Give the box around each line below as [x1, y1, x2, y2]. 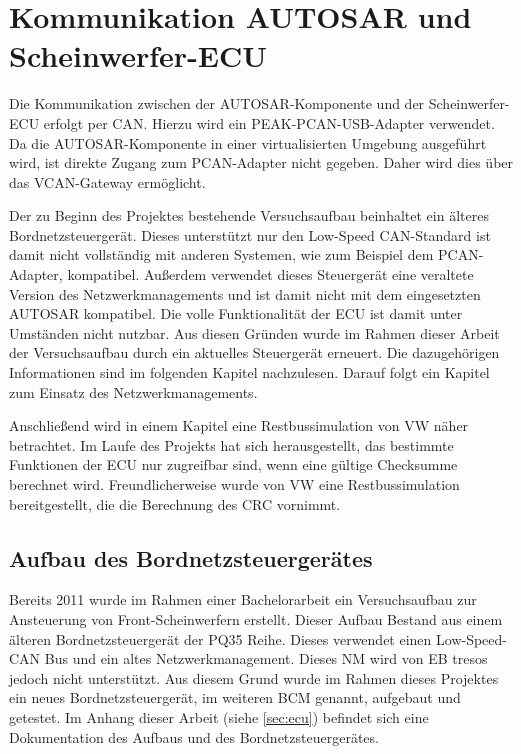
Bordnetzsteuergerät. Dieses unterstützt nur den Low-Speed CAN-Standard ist [9, 224, 491, 245]
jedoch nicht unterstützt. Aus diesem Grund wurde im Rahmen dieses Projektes [9, 667, 499, 688]
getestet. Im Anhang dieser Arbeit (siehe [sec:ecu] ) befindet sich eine [9, 706, 429, 727]
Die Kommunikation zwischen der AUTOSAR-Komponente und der [9, 93, 425, 114]
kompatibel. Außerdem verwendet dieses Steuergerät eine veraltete [67, 264, 474, 285]
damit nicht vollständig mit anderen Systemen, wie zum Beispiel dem [9, 244, 434, 265]
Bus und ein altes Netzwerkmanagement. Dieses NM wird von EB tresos [44, 648, 488, 669]
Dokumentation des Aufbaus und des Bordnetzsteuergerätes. [9, 726, 379, 747]
